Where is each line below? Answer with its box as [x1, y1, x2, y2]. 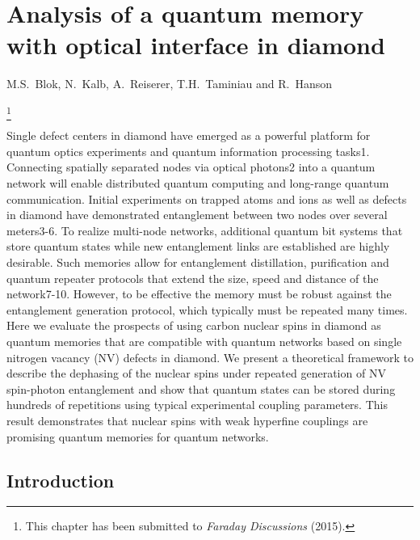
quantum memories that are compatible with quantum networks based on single [6, 332, 402, 349]
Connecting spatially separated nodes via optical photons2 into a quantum [6, 158, 376, 175]
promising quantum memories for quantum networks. [6, 428, 269, 445]
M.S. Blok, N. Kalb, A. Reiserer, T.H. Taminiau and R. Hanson [6, 75, 332, 92]
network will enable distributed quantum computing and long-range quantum [6, 175, 389, 192]
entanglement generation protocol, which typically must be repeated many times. [6, 301, 408, 318]
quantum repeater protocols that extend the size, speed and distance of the [6, 269, 379, 286]
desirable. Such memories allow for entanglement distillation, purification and [6, 253, 389, 270]
